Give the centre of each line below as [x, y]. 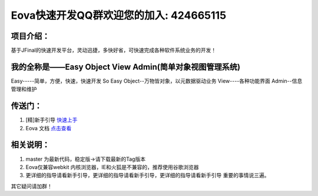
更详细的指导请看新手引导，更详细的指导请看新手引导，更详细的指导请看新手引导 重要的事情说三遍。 [148, 175]
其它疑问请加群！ [32, 186]
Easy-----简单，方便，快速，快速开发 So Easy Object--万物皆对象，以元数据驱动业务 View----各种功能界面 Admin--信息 [157, 81]
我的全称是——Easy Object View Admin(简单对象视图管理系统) [126, 67]
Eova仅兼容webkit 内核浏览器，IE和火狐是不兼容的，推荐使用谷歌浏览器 [112, 167]
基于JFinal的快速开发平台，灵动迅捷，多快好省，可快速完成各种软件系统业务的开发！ [114, 50]
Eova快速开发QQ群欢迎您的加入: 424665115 [119, 15]
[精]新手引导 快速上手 [52, 120]
